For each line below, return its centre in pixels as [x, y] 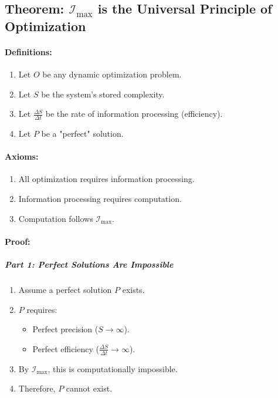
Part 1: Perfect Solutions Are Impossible [89, 264]
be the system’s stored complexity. [103, 94]
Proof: [18, 241]
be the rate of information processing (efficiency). [134, 114]
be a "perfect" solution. [82, 133]
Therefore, [37, 388]
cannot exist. [89, 388]
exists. [133, 289]
